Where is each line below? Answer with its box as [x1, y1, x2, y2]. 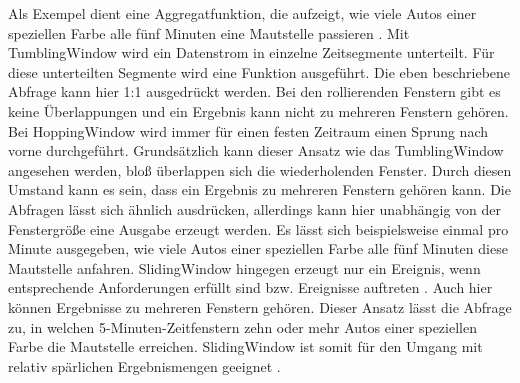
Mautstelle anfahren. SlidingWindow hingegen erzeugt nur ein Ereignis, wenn [8, 257, 481, 278]
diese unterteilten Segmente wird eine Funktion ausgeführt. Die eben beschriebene [8, 61, 511, 82]
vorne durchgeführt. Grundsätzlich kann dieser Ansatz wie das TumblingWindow [8, 140, 504, 161]
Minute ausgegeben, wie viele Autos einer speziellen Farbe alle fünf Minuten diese [8, 238, 508, 259]
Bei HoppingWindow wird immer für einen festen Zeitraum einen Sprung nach [8, 120, 489, 141]
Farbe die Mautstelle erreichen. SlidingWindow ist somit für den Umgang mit [8, 336, 483, 357]
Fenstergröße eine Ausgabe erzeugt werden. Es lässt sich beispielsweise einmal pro [8, 218, 509, 239]
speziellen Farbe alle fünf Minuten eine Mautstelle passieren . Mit [8, 22, 410, 43]
